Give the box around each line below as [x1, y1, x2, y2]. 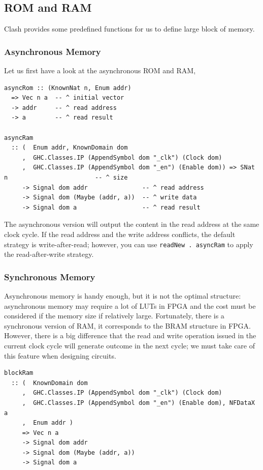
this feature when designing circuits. [4, 350, 116, 361]
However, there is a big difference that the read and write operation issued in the [4, 330, 256, 341]
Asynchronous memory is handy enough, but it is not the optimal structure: [4, 290, 241, 301]
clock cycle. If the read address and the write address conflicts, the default [4, 228, 236, 239]
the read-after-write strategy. [4, 249, 94, 259]
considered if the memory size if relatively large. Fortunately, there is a [4, 310, 224, 321]
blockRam [4, 369, 34, 377]
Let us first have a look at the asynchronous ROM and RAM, [4, 65, 196, 76]
